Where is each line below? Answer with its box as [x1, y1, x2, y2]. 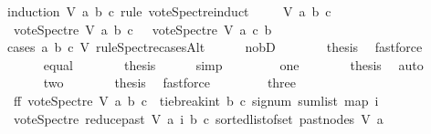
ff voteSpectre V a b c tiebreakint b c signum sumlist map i [13, 90, 379, 109]
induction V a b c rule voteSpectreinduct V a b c [7, 2, 331, 20]
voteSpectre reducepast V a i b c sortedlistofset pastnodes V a [13, 108, 384, 128]
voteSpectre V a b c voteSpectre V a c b [13, 19, 272, 38]
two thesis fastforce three [43, 73, 297, 92]
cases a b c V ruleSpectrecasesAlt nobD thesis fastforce [7, 37, 423, 57]
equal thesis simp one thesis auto [43, 55, 424, 74]
